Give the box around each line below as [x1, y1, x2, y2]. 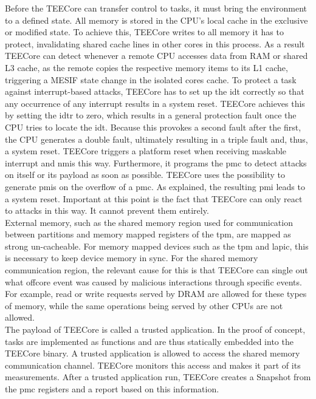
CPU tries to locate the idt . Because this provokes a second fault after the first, [5, 120, 301, 133]
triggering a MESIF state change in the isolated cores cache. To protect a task [5, 73, 297, 86]
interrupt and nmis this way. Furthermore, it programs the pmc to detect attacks [5, 156, 307, 169]
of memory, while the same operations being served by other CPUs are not [5, 299, 283, 312]
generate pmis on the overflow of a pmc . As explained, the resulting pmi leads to [5, 180, 305, 193]
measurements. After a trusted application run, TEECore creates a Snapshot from [5, 370, 311, 383]
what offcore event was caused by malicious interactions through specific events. [5, 275, 302, 288]
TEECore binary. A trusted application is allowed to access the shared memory [5, 347, 300, 360]
